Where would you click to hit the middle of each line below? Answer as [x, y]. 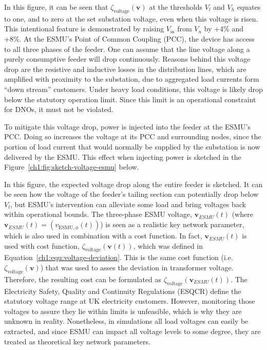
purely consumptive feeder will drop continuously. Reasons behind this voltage [127, 59]
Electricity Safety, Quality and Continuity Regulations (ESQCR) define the [123, 291]
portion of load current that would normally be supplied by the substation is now [132, 146]
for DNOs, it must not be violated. [59, 109]
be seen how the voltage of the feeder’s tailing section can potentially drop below [131, 194]
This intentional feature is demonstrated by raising [84, 29]
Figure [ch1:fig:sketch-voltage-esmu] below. [72, 167]
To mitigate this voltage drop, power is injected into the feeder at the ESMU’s [128, 126]
